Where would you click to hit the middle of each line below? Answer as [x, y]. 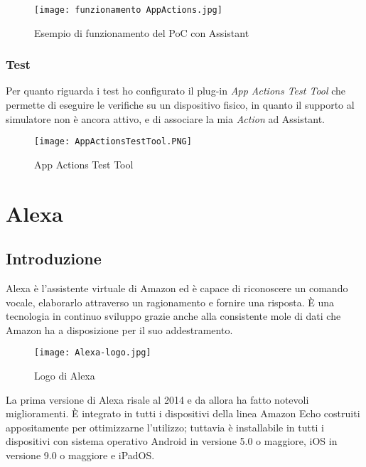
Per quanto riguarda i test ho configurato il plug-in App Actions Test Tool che [176, 91]
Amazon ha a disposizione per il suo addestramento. [119, 329]
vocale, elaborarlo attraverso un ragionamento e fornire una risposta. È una [170, 302]
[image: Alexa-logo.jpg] [93, 353]
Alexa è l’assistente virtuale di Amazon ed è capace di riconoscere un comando [177, 288]
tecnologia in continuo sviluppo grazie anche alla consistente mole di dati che [173, 316]
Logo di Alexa [65, 376]
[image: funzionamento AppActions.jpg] [128, 10]
